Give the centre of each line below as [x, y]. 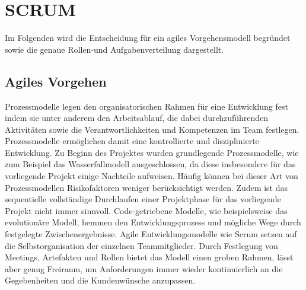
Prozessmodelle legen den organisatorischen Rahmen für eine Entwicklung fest [146, 106]
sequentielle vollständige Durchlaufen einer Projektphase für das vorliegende [143, 199]
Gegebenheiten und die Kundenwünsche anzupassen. [100, 280]
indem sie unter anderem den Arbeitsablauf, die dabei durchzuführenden [137, 118]
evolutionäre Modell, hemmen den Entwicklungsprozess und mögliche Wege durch [153, 222]
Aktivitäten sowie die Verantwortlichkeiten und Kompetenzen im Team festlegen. [152, 129]
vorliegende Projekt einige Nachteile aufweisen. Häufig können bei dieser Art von [152, 176]
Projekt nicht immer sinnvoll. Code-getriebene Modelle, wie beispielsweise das [146, 210]
